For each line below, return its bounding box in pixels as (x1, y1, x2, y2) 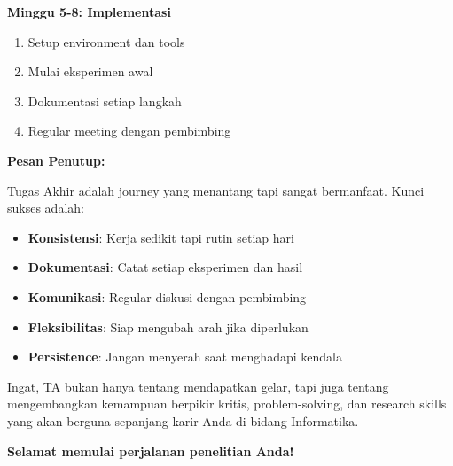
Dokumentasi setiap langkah (27, 91, 182, 110)
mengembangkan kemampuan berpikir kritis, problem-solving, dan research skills (7, 394, 447, 413)
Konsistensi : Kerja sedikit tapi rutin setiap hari (27, 228, 294, 246)
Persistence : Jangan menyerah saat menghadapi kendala (27, 347, 342, 366)
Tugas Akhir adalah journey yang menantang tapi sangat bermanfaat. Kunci (7, 181, 425, 199)
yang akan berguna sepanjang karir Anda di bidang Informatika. (7, 411, 359, 430)
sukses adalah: (7, 198, 84, 217)
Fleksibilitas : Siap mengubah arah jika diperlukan (27, 317, 309, 336)
